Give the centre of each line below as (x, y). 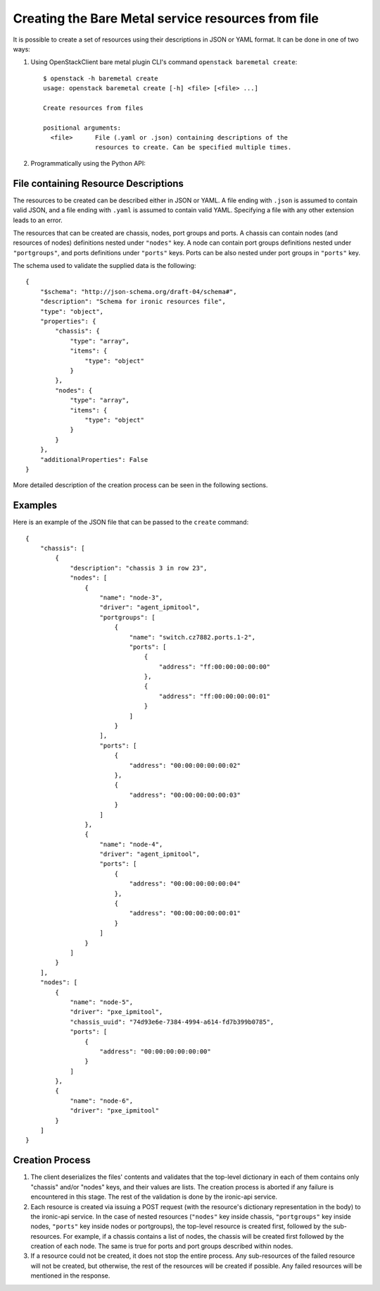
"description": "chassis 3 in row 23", (139, 568)
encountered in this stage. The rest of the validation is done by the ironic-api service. (154, 1197)
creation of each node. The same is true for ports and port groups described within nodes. (162, 1246)
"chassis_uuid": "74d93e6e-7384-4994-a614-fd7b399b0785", (172, 1022)
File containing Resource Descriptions (99, 183)
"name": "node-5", (102, 1002)
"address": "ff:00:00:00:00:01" (215, 696)
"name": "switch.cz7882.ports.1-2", (192, 637)
